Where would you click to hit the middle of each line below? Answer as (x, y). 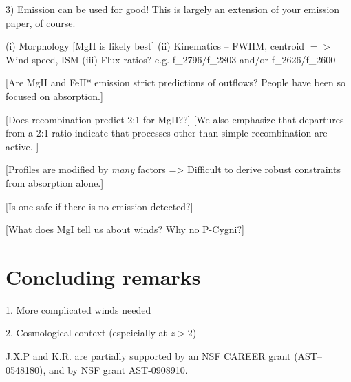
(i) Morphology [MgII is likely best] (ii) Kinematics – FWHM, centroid (155, 46)
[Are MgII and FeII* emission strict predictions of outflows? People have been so (176, 82)
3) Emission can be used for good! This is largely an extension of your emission (173, 9)
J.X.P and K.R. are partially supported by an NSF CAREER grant (148, 356)
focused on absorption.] (54, 95)
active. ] (22, 146)
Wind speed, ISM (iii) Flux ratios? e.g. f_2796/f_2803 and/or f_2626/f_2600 (171, 59)
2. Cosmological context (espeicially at (87, 333)
